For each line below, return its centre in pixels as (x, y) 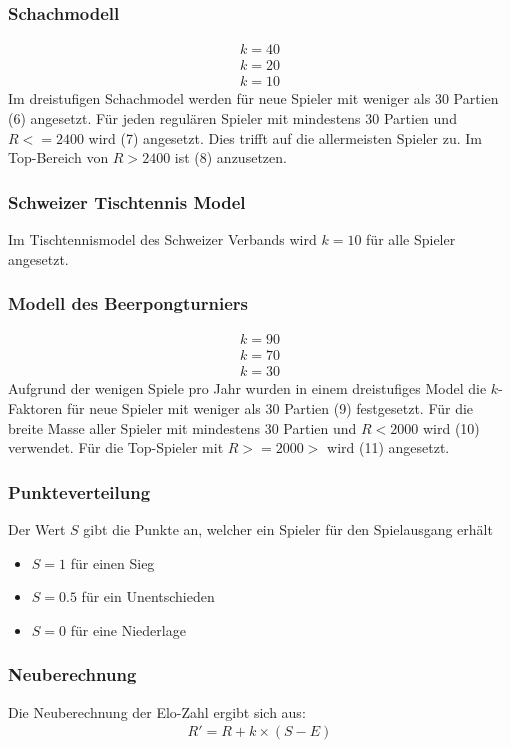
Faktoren (35, 408)
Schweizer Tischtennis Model (127, 201)
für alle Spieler (411, 238)
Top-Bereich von (58, 157)
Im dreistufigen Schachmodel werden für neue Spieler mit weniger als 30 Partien (253, 98)
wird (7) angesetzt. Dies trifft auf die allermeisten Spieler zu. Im (285, 137)
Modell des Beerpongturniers (128, 303)
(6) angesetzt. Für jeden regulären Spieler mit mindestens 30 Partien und (232, 117)
